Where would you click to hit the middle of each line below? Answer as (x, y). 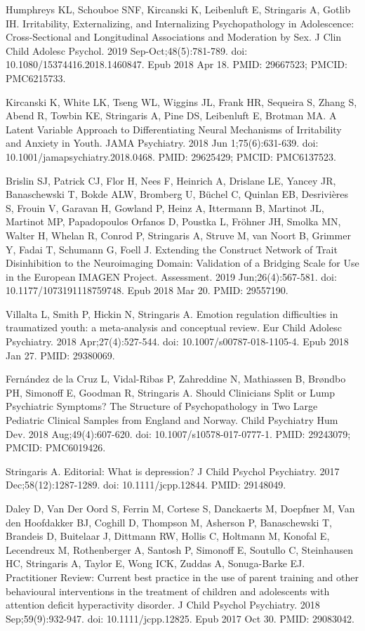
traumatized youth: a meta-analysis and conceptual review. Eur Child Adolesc (174, 327)
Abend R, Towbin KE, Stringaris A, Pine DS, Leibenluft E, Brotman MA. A (171, 115)
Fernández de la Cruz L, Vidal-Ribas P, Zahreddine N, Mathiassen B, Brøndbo (176, 379)
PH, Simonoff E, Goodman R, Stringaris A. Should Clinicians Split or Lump (171, 392)
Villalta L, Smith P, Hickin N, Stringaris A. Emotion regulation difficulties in (172, 313)
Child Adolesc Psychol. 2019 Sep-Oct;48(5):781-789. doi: (127, 50)
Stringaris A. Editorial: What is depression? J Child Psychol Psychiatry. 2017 (173, 471)
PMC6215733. (36, 78)
